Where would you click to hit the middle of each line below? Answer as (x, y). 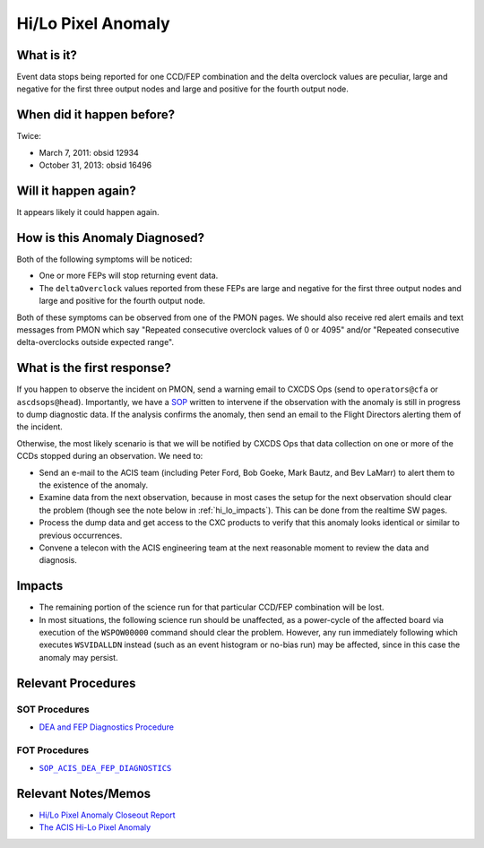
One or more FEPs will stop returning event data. (129, 276)
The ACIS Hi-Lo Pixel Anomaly (95, 827)
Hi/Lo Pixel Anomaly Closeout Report (107, 815)
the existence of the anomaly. (94, 485)
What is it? (47, 55)
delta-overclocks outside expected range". (95, 342)
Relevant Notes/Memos (84, 793)
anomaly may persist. (78, 657)
